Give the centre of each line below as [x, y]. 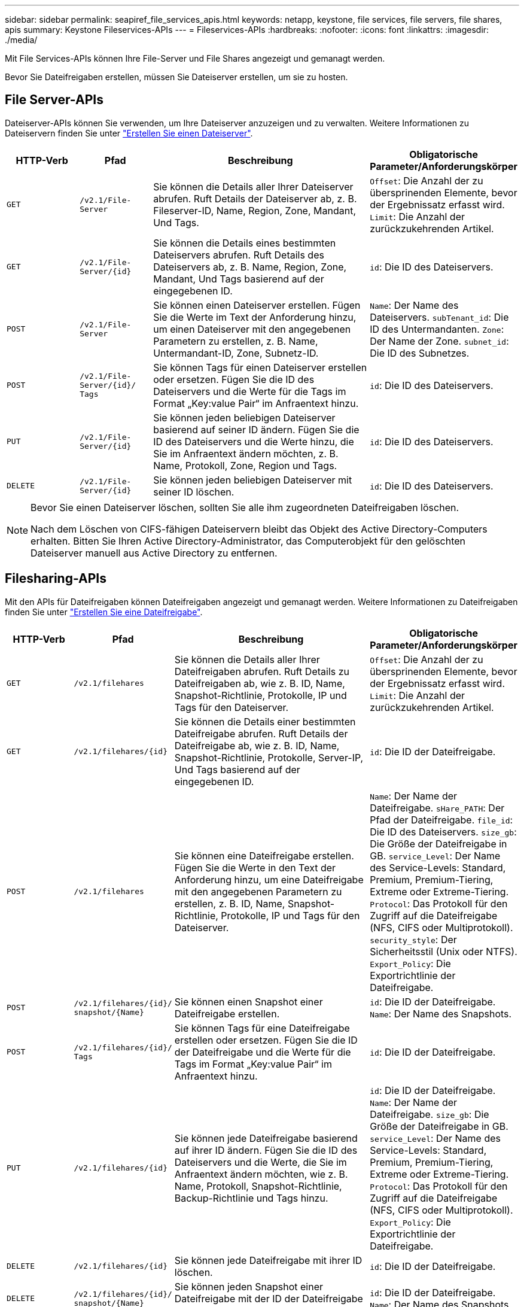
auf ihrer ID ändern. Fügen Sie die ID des [266, 1150]
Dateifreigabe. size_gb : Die [429, 1114]
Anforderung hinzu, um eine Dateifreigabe [269, 879]
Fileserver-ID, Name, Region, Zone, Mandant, [255, 210]
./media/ [21, 40]
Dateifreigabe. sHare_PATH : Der [437, 808]
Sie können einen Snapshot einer [249, 1001]
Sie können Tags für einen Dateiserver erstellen [260, 367]
